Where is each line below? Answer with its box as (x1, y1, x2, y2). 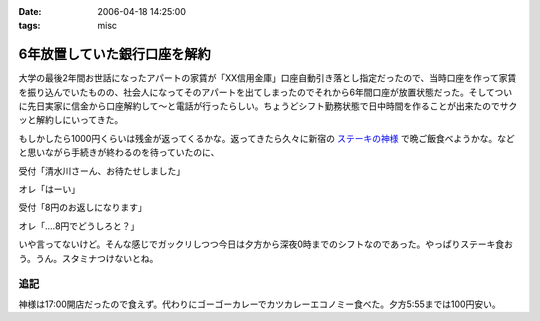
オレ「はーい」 (18, 183, 80, 195)
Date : (18, 6, 42, 17)
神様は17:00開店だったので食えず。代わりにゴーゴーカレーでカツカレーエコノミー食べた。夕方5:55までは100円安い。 (18, 298, 501, 310)
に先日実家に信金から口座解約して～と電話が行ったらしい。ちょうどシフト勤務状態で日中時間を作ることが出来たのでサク (18, 100, 518, 112)
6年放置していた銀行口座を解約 (18, 46, 212, 63)
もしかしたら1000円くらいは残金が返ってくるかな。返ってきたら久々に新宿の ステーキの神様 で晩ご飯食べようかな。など (18, 132, 515, 144)
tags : (18, 20, 41, 32)
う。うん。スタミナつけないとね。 (18, 252, 159, 264)
